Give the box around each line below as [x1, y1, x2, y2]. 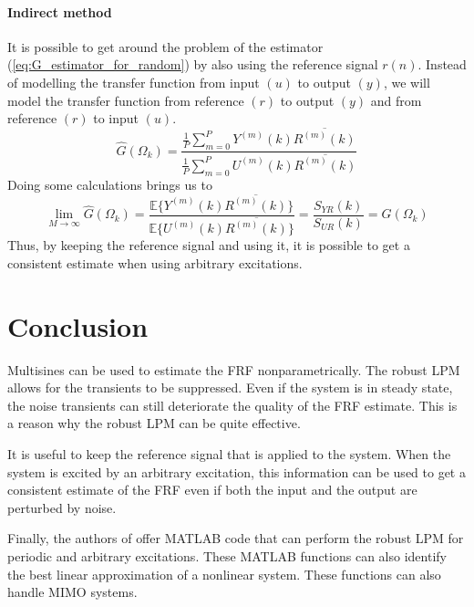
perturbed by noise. [7, 497, 117, 517]
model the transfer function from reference [7, 90, 244, 110]
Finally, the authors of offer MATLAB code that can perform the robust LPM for [7, 529, 464, 548]
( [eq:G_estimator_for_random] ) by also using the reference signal [7, 55, 378, 74]
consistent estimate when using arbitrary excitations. [7, 253, 303, 272]
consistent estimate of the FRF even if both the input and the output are [7, 480, 417, 499]
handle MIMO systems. [7, 582, 138, 602]
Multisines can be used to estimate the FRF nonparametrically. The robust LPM [7, 360, 460, 379]
